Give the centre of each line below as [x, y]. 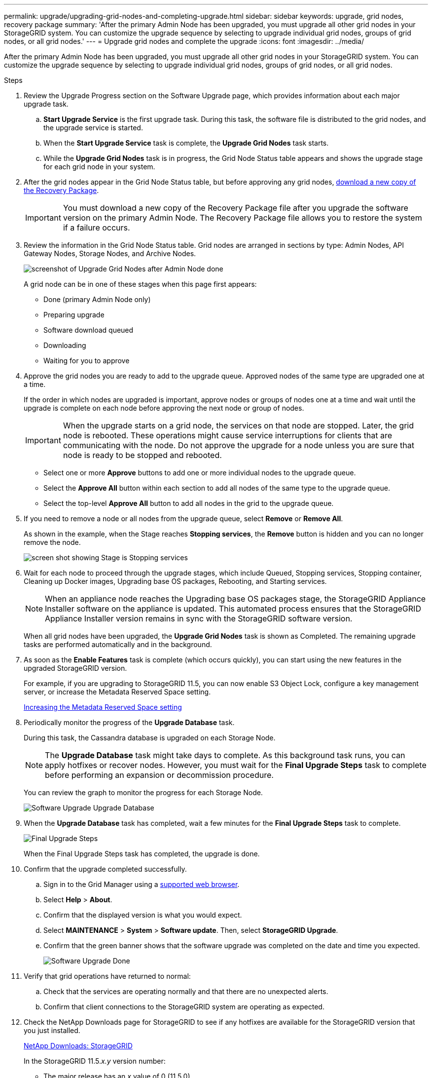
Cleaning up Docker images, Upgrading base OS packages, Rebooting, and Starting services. [175, 581]
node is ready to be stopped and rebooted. [142, 455]
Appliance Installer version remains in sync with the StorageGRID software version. [199, 618]
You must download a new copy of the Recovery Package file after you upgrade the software [235, 208]
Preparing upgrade [74, 315]
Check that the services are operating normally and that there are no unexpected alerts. [186, 991]
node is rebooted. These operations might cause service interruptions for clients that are [227, 435]
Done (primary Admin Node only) [97, 299]
